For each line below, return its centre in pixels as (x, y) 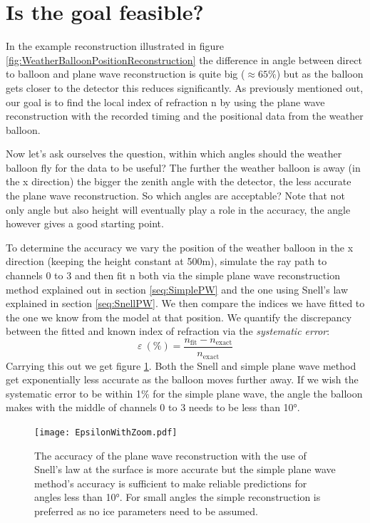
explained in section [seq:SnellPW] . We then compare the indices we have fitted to (185, 303)
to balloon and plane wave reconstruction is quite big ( (125, 74)
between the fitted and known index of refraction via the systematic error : (168, 331)
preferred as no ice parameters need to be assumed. (146, 511)
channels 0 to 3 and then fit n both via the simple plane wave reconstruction (173, 275)
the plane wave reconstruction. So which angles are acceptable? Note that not (175, 196)
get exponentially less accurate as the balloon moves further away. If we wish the (182, 379)
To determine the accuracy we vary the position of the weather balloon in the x (180, 247)
